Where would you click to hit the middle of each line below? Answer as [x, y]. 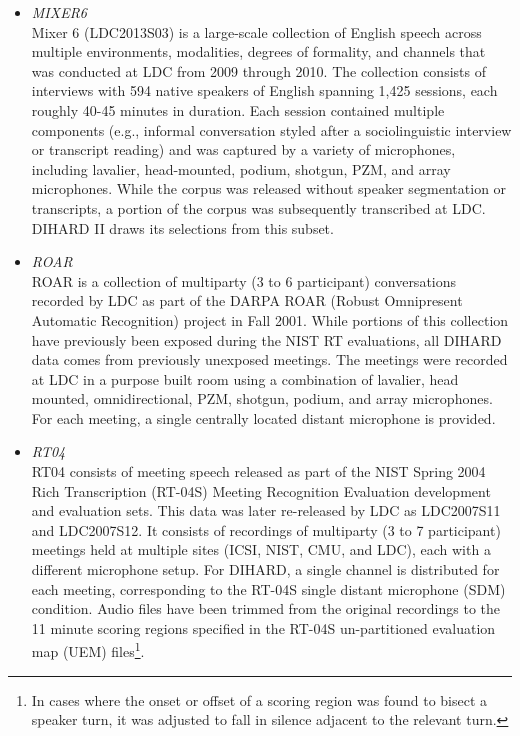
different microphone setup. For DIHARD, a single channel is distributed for [265, 569]
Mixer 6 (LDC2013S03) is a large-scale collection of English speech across [256, 31]
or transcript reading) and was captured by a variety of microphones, [243, 149]
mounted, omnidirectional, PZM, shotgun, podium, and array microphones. [262, 398]
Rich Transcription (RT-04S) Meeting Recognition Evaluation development [261, 490]
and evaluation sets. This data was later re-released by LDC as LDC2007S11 [266, 510]
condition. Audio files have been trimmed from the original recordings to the [265, 608]
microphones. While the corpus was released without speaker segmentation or [269, 188]
